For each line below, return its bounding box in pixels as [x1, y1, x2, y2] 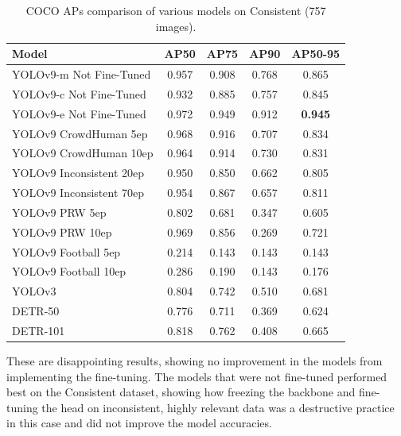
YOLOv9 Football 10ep [12, 263, 127, 280]
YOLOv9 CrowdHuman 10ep [12, 145, 154, 161]
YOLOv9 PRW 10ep [12, 223, 112, 240]
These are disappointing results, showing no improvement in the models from [6, 353, 383, 369]
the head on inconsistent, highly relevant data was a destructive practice [41, 399, 395, 415]
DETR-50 [12, 303, 60, 319]
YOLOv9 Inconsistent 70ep [12, 184, 145, 201]
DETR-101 [12, 322, 65, 338]
